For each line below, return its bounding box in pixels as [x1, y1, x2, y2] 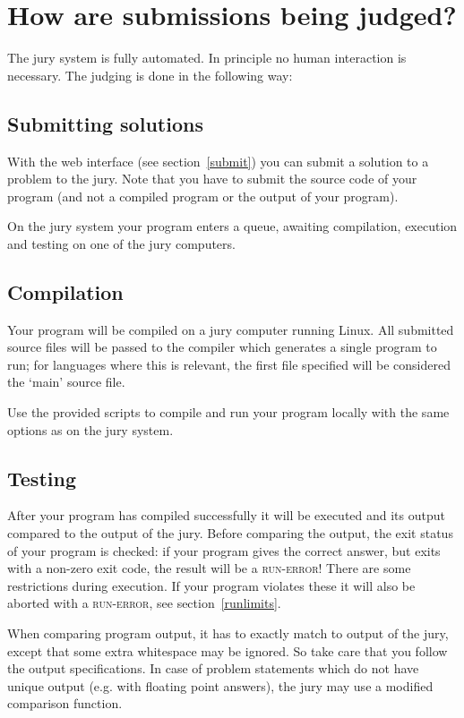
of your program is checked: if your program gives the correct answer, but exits [7, 541, 441, 560]
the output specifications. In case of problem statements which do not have [7, 659, 419, 678]
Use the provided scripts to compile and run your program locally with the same [7, 403, 450, 422]
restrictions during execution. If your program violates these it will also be [7, 576, 416, 594]
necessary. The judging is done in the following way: [7, 65, 293, 84]
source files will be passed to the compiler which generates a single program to [7, 338, 437, 356]
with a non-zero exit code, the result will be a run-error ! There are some [7, 559, 411, 577]
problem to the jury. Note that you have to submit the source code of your [7, 169, 417, 188]
